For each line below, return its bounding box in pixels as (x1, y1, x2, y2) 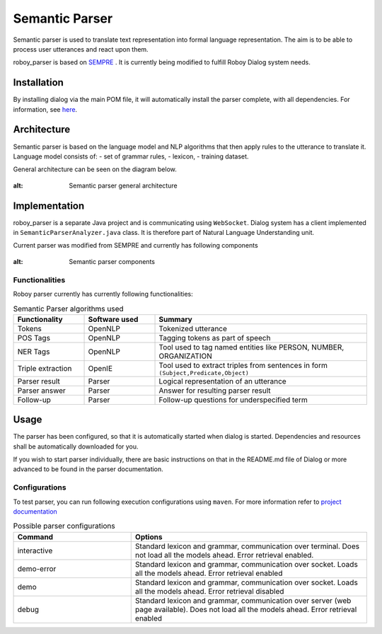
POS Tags (17, 333, 51, 342)
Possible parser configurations (13, 521, 116, 531)
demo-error (17, 563, 57, 573)
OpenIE (88, 364, 113, 374)
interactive (17, 546, 53, 555)
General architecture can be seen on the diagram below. (13, 165, 177, 173)
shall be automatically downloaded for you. (13, 442, 139, 451)
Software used (88, 314, 139, 324)
